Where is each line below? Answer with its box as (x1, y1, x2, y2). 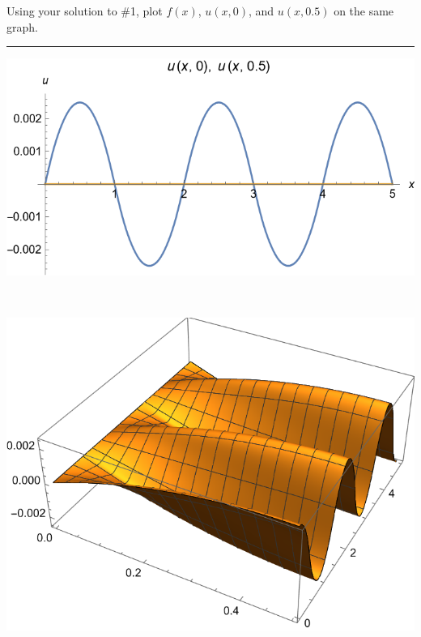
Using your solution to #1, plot (6, 2, 163, 19)
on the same (334, 2, 394, 19)
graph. (6, 18, 38, 35)
